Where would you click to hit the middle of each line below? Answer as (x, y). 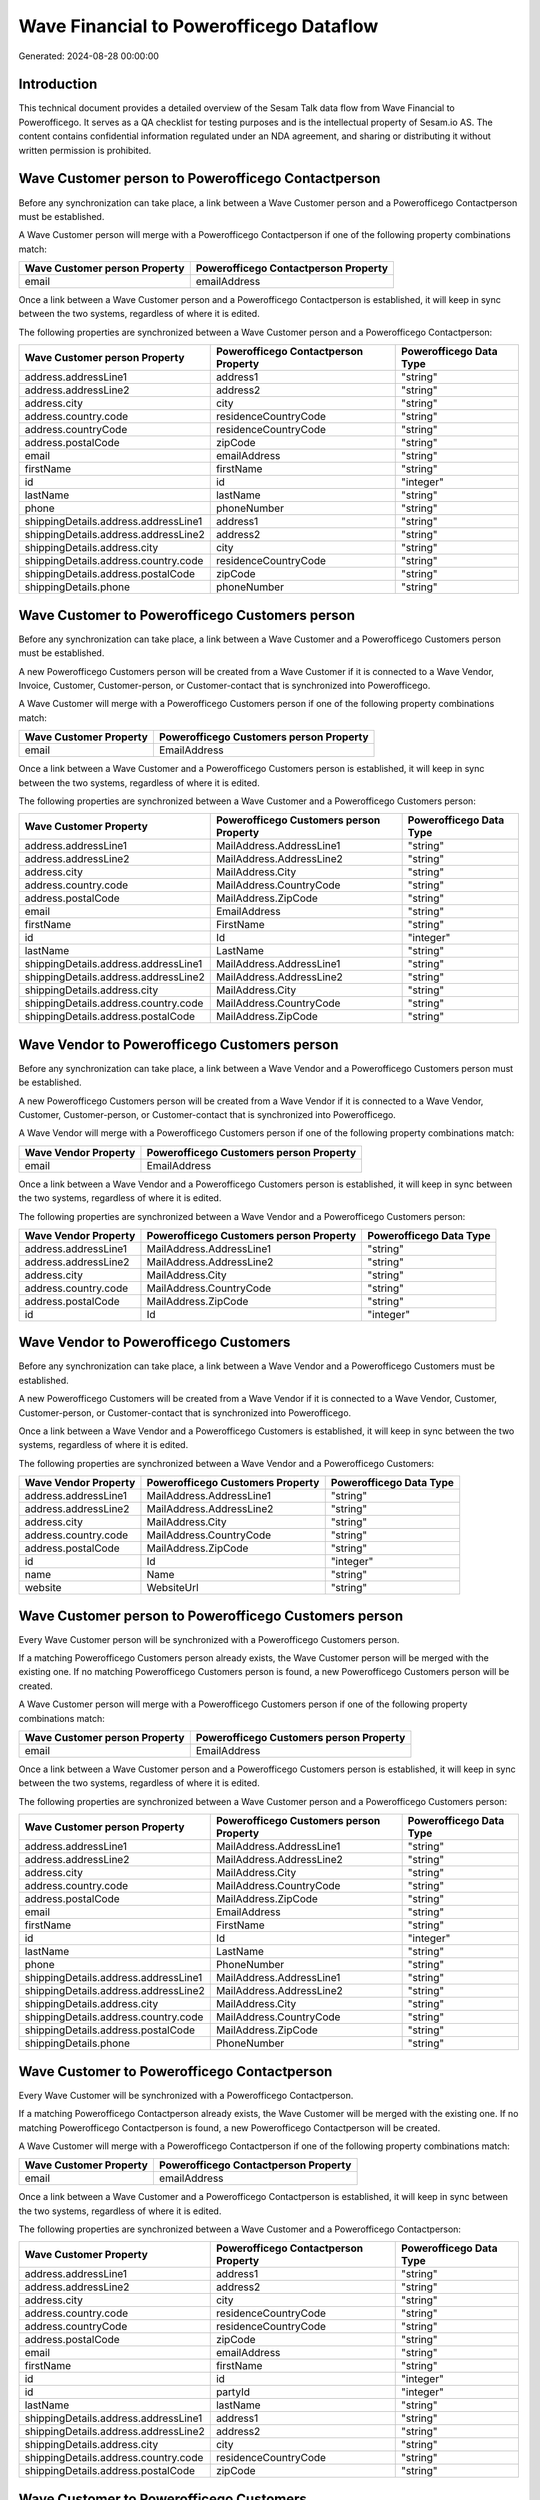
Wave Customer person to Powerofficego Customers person (211, 1615)
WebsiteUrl (172, 1588)
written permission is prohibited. (85, 150)
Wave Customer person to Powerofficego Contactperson (199, 178)
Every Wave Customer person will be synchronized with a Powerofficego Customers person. (209, 1639)
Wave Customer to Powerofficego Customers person (186, 615)
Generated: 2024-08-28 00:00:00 (89, 56)
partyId (232, 2392)
